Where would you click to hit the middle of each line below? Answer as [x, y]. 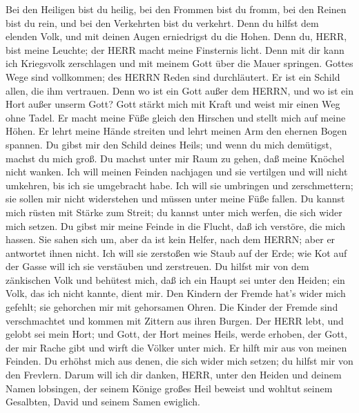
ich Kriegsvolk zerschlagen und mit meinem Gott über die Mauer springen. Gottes [179, 63]
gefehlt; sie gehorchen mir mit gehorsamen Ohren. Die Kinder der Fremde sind [172, 307]
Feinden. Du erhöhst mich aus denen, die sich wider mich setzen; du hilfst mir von [179, 361]
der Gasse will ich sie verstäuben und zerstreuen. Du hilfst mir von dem [157, 266]
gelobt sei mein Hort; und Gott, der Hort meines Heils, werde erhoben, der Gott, [176, 334]
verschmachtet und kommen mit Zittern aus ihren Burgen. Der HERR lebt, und [175, 320]
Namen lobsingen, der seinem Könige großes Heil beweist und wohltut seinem [169, 388]
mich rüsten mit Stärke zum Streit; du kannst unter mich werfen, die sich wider [174, 212]
